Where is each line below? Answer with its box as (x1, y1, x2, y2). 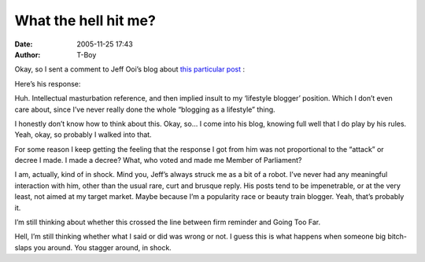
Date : (14, 39, 33, 49)
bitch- (386, 232, 408, 242)
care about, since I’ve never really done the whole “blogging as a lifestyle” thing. (14, 105, 275, 114)
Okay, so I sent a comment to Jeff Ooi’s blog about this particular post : (14, 65, 246, 74)
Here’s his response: (14, 79, 81, 88)
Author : (14, 50, 41, 59)
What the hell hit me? (14, 12, 157, 29)
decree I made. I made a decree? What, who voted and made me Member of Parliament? (14, 156, 302, 165)
